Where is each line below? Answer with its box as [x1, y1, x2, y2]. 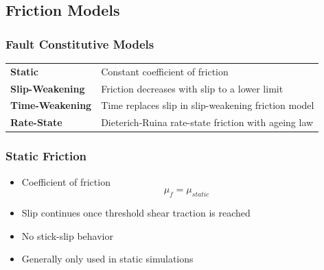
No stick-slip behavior [21, 228, 113, 243]
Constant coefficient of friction [101, 64, 229, 78]
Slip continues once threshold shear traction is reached [21, 205, 251, 219]
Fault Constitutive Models [5, 35, 154, 52]
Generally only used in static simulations [21, 251, 194, 266]
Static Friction [5, 147, 87, 164]
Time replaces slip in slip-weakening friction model [101, 98, 314, 112]
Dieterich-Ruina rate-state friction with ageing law [101, 115, 314, 130]
